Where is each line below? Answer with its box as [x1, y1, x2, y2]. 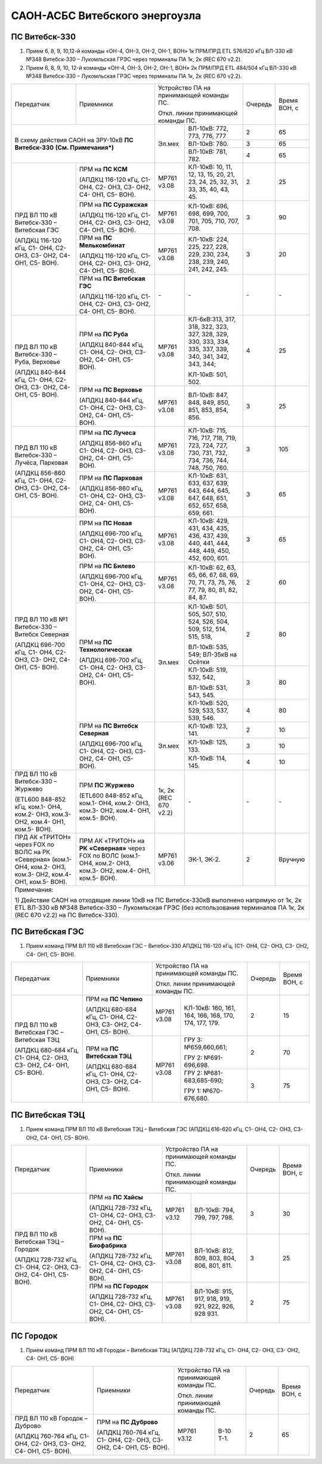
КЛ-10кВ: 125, [188, 738, 228, 746]
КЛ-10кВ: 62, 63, [188, 563, 236, 572]
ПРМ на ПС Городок [89, 1282, 149, 1290]
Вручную [278, 855, 305, 863]
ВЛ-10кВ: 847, [188, 391, 228, 399]
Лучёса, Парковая [14, 459, 69, 467]
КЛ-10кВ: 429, [188, 517, 230, 525]
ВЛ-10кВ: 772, [188, 124, 229, 133]
